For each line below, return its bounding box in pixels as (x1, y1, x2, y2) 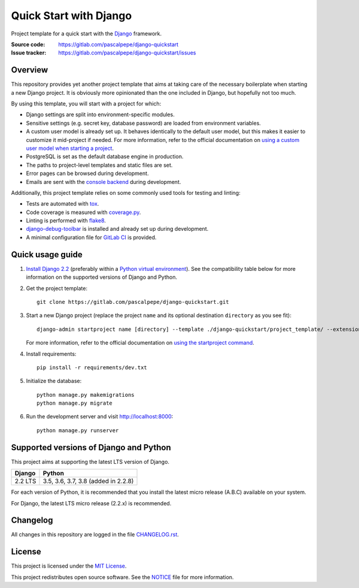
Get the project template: (26, 285, 88, 292)
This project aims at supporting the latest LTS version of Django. (11, 458, 170, 465)
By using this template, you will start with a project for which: (11, 100, 162, 107)
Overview (11, 65, 48, 75)
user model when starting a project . (26, 144, 114, 152)
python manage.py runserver (36, 427, 119, 434)
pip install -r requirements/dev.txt (36, 364, 148, 371)
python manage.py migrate (36, 400, 113, 407)
